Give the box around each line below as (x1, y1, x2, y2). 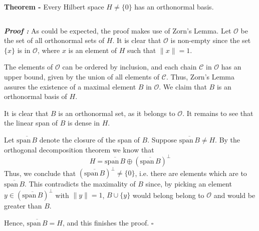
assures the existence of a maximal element (4, 81, 136, 91)
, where (37, 44, 60, 55)
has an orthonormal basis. (134, 1, 214, 11)
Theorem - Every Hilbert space (4, 1, 104, 11)
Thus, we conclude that (4, 167, 76, 178)
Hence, (4, 217, 25, 227)
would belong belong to (132, 189, 204, 200)
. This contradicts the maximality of (25, 178, 136, 189)
